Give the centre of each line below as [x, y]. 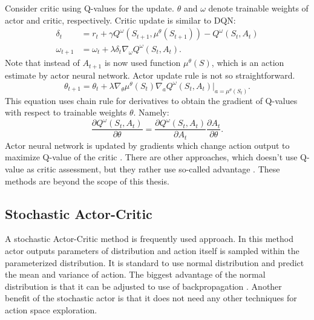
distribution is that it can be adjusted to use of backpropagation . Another [143, 286]
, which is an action [248, 63]
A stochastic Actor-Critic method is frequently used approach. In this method [149, 239]
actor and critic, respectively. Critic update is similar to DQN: [120, 20]
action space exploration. [51, 309]
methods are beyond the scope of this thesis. [87, 181]
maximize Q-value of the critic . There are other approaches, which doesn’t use [151, 157]
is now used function [142, 63]
